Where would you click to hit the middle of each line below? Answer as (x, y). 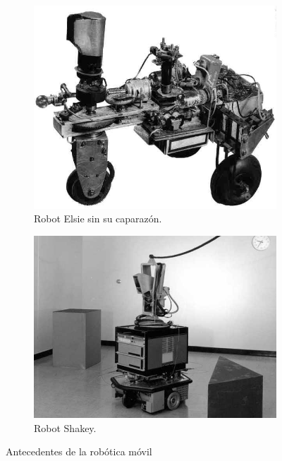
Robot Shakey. (65, 427)
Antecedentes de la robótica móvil (79, 451)
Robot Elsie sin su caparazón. (98, 218)
